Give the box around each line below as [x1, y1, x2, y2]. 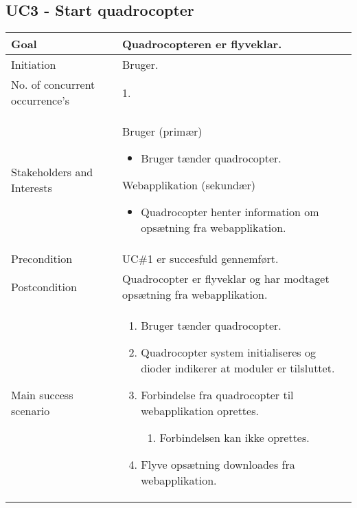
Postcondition [11, 278, 77, 295]
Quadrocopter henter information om [141, 204, 319, 220]
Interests [11, 179, 52, 195]
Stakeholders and [11, 163, 93, 180]
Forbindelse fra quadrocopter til [141, 387, 294, 403]
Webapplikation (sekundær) [122, 177, 256, 193]
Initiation [11, 56, 56, 73]
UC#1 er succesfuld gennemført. [122, 251, 279, 267]
